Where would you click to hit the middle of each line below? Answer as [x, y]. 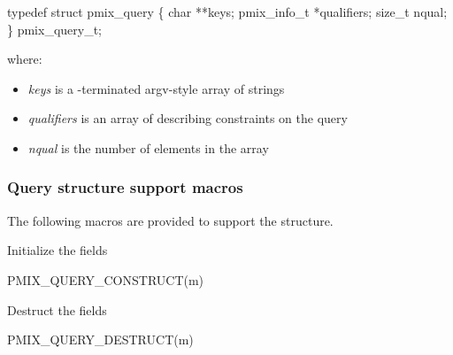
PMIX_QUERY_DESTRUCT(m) [100, 340]
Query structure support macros [125, 187]
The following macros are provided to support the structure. [170, 220]
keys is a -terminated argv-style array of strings [156, 88]
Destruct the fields [57, 309]
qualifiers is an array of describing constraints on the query [188, 118]
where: [25, 59]
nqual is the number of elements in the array [148, 147]
